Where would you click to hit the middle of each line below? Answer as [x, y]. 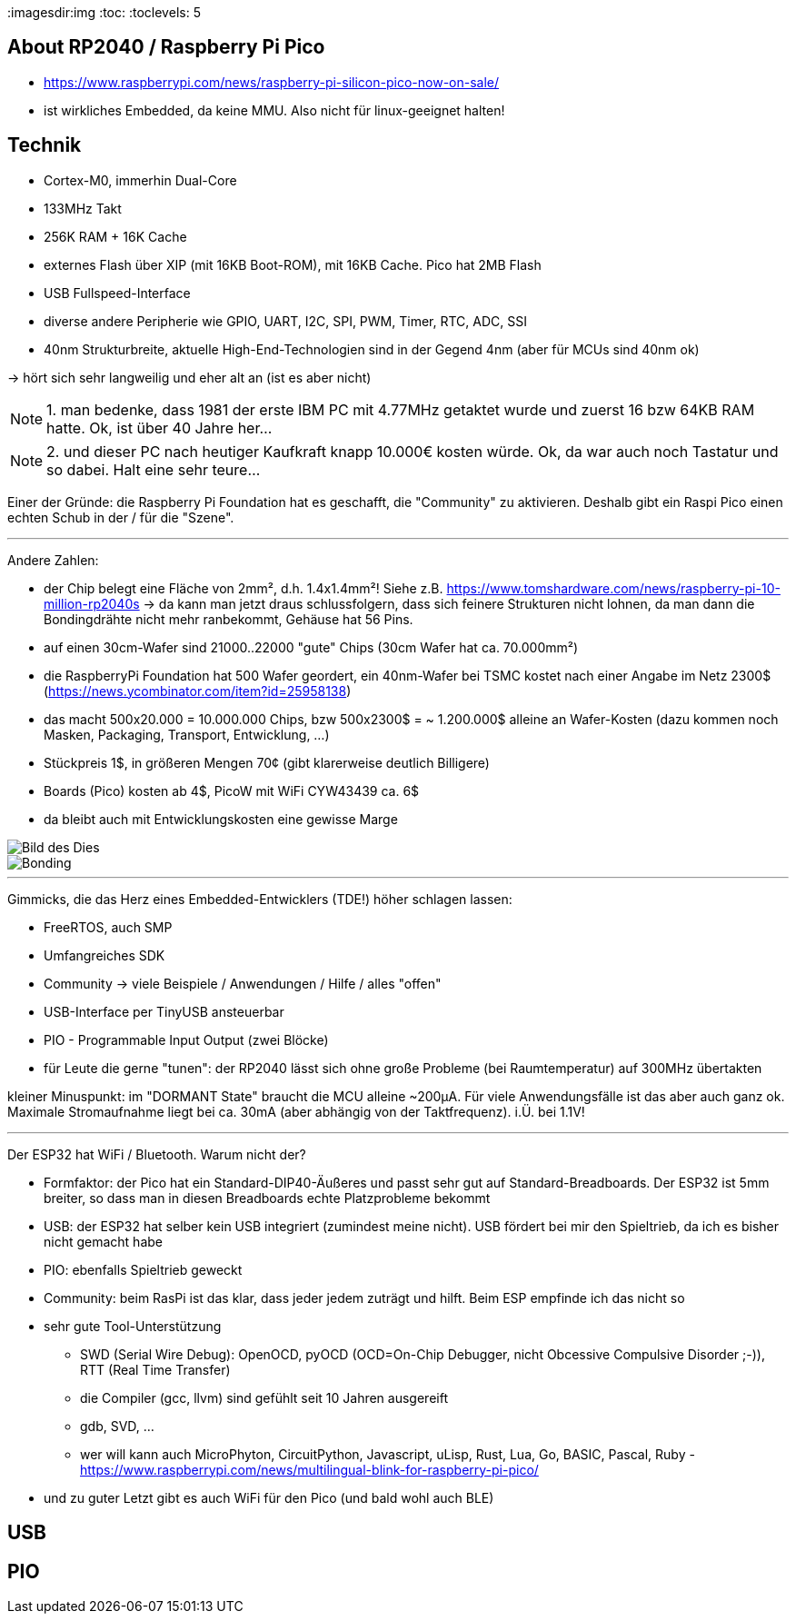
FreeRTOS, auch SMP [108, 927]
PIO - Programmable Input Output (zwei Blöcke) [186, 1039]
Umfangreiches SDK [104, 955]
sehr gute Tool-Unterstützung [133, 1326]
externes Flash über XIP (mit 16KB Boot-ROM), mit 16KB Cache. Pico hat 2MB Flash [293, 264]
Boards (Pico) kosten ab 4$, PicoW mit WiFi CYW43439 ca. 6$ [232, 791]
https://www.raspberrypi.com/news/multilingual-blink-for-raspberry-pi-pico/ [309, 1469]
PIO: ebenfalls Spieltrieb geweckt [143, 1269]
